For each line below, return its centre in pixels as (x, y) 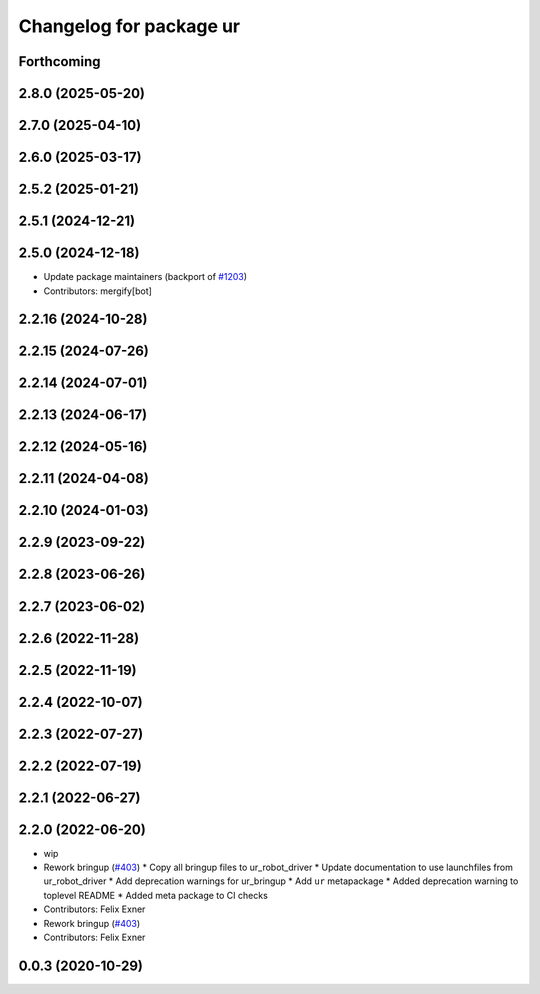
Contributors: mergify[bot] (97, 291)
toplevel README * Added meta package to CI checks (156, 895)
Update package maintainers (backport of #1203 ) (145, 277)
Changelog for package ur (129, 26)
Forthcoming (59, 61)
